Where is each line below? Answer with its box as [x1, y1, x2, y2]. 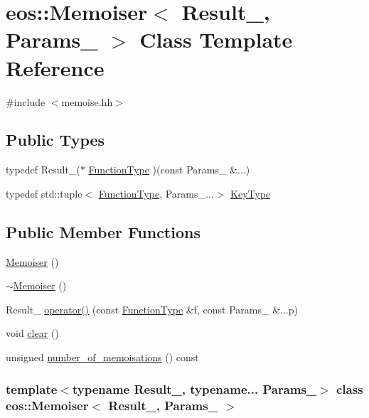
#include [6, 94, 46, 109]
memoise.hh [61, 94, 113, 109]
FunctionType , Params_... [98, 186, 214, 200]
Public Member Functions [6, 220, 200, 242]
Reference [6, 53, 105, 82]
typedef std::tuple [6, 186, 82, 200]
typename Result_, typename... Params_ [72, 380, 317, 397]
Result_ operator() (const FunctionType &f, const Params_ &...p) [6, 301, 298, 316]
